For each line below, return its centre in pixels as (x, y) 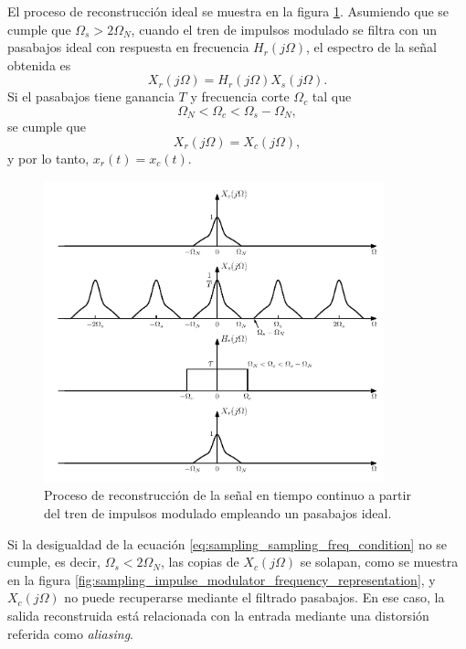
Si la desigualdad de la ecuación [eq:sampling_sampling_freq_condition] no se (228, 543)
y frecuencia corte (240, 96)
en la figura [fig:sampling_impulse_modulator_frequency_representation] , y (222, 579)
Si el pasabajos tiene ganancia (91, 96)
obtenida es (39, 64)
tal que (332, 96)
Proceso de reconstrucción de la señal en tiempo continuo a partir (228, 495)
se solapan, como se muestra (379, 562)
